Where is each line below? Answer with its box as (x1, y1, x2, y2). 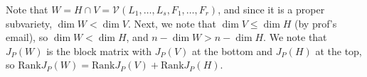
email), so (6, 30, 48, 45)
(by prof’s (294, 16, 337, 30)
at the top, (315, 43, 362, 58)
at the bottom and (191, 43, 273, 58)
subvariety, (6, 16, 53, 30)
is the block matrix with (46, 43, 152, 58)
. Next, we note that (127, 16, 217, 30)
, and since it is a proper (218, 2, 325, 16)
